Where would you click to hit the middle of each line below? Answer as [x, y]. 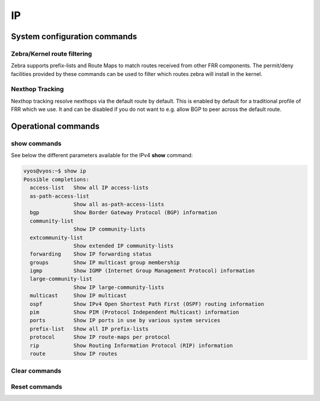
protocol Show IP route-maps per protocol [100, 337]
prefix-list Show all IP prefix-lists [89, 329]
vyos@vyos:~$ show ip [55, 171]
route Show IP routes [74, 354]
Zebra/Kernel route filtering [52, 53]
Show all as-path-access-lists [119, 204]
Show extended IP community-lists [124, 246]
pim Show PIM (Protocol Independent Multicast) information [135, 312]
